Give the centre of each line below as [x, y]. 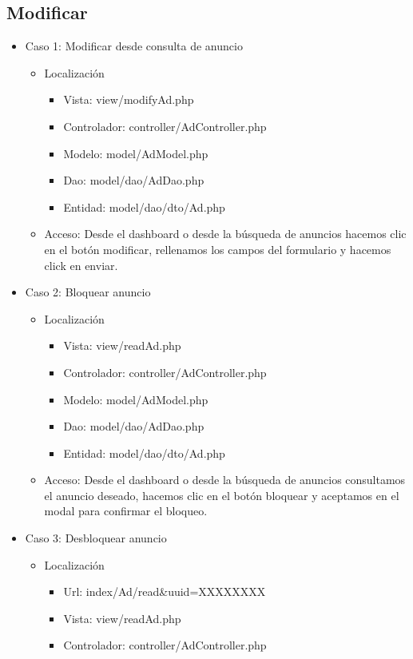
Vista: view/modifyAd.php [129, 99]
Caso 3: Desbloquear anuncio [96, 538]
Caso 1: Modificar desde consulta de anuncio [134, 46]
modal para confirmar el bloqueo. [126, 511]
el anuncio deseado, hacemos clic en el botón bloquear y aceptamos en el [222, 495]
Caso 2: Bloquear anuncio [88, 292]
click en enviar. [81, 265]
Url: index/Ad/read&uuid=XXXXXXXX [165, 592]
